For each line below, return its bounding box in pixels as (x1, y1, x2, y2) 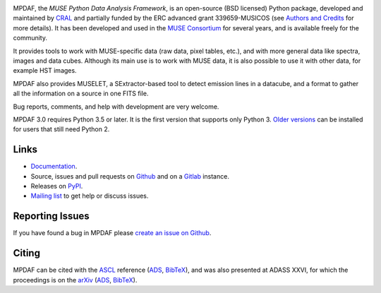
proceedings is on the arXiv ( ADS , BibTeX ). (13, 275, 138, 284)
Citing (13, 247, 40, 259)
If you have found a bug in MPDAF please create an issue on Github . (13, 229, 212, 237)
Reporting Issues (13, 210, 90, 222)
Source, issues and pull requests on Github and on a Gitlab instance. (30, 172, 229, 180)
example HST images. (13, 66, 77, 75)
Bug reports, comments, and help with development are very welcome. (13, 102, 219, 111)
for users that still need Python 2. (13, 125, 110, 133)
